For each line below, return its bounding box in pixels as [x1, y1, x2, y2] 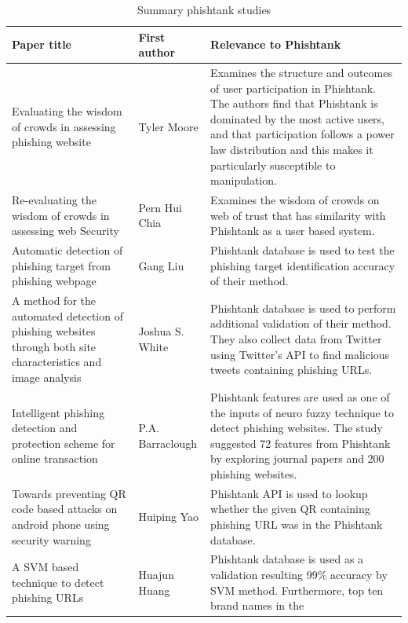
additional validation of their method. [210, 315, 392, 332]
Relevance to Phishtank [210, 36, 341, 53]
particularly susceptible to [210, 156, 336, 173]
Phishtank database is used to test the [210, 242, 395, 258]
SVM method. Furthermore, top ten [210, 581, 384, 598]
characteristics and [12, 354, 102, 370]
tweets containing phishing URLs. [210, 361, 373, 378]
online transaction [12, 450, 98, 467]
